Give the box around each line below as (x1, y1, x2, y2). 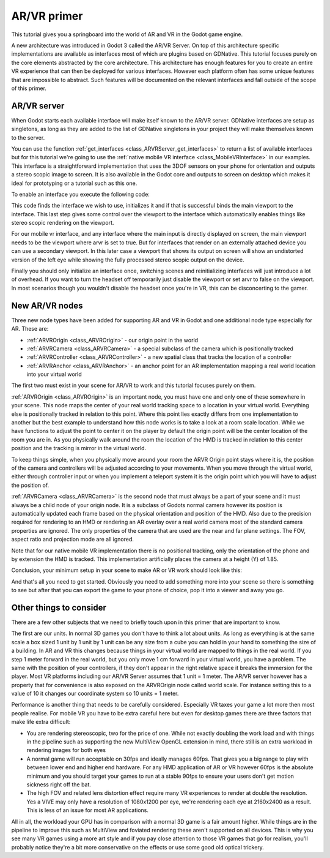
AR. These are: (11, 325, 49, 333)
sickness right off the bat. (26, 781, 92, 788)
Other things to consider (11, 602, 107, 612)
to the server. (11, 134, 45, 141)
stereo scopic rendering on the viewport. (11, 219, 114, 227)
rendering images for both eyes (26, 747, 106, 754)
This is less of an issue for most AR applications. (26, 807, 149, 814)
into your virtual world (26, 371, 82, 378)
